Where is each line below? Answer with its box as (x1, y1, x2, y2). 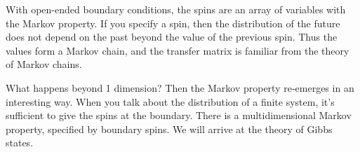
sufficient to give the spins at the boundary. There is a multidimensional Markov (6, 108, 352, 123)
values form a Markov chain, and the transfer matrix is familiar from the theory (6, 43, 349, 57)
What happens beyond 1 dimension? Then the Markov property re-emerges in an (6, 80, 354, 95)
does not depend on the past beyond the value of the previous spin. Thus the (6, 29, 338, 44)
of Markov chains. (6, 57, 82, 71)
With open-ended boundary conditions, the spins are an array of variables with (6, 2, 346, 16)
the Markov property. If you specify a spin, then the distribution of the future (6, 15, 340, 30)
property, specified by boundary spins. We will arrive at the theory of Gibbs (6, 121, 333, 136)
